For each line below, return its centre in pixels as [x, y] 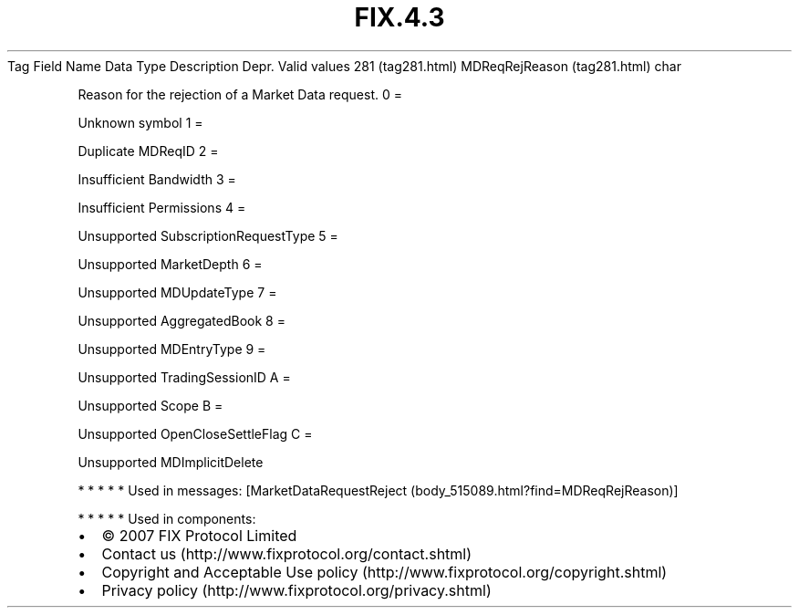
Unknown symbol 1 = [140, 122]
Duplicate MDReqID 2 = [148, 151]
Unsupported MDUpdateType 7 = [177, 292]
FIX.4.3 [399, 17]
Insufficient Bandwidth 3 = [157, 179]
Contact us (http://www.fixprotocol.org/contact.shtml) [287, 553]
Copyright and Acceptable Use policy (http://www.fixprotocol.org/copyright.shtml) [384, 572]
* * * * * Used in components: [167, 518]
